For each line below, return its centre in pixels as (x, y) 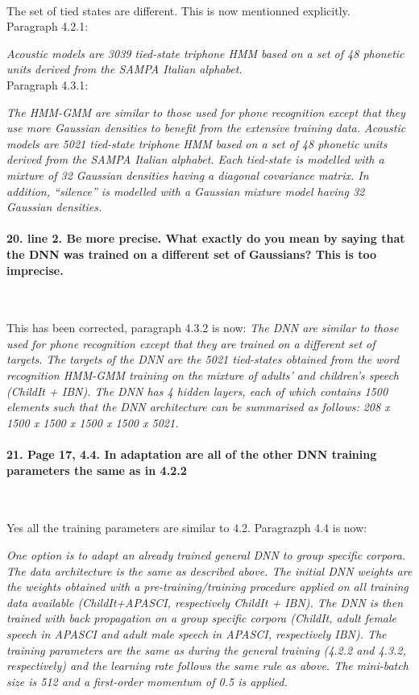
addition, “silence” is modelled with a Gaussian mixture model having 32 (186, 191)
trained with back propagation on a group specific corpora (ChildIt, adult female (202, 618)
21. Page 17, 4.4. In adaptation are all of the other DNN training (192, 454)
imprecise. (35, 270)
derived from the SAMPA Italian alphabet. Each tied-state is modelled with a (195, 159)
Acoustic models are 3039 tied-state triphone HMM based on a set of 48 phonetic (205, 53)
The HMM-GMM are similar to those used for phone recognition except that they (206, 112)
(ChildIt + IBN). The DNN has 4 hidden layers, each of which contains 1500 (197, 391)
